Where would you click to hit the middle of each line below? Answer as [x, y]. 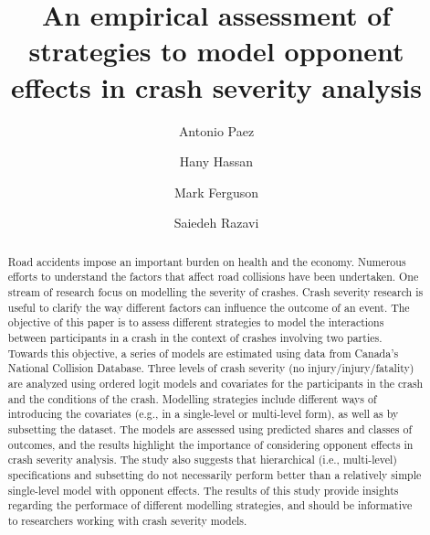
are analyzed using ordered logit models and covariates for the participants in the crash [215, 383]
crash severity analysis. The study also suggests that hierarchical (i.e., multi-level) [202, 460]
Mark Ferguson [216, 192]
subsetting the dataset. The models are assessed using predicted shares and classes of [210, 428]
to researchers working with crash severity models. [127, 520]
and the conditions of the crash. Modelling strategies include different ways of [192, 398]
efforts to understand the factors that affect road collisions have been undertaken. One [213, 277]
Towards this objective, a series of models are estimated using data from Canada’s [203, 353]
